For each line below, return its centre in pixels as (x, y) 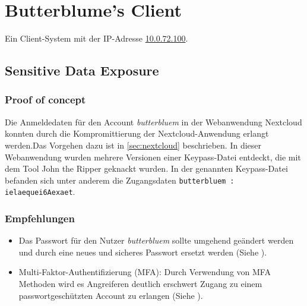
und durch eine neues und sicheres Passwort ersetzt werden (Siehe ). (143, 252)
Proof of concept (45, 100)
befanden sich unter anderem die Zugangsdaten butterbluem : (120, 180)
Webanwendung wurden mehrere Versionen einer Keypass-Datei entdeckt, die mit (153, 157)
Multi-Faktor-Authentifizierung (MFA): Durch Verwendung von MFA (145, 272)
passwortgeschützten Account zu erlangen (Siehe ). (111, 295)
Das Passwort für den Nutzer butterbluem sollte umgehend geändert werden (156, 240)
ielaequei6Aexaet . (40, 192)
